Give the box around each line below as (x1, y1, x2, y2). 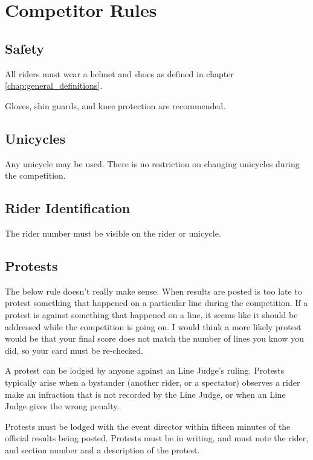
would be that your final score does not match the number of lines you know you (5, 332, 305, 345)
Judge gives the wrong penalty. (5, 400, 120, 412)
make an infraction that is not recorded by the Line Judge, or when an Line (5, 388, 286, 400)
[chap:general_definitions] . (5, 79, 103, 92)
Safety (5, 39, 45, 57)
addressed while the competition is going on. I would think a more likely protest (5, 320, 302, 333)
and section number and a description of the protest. (5, 443, 200, 456)
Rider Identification (5, 199, 131, 217)
